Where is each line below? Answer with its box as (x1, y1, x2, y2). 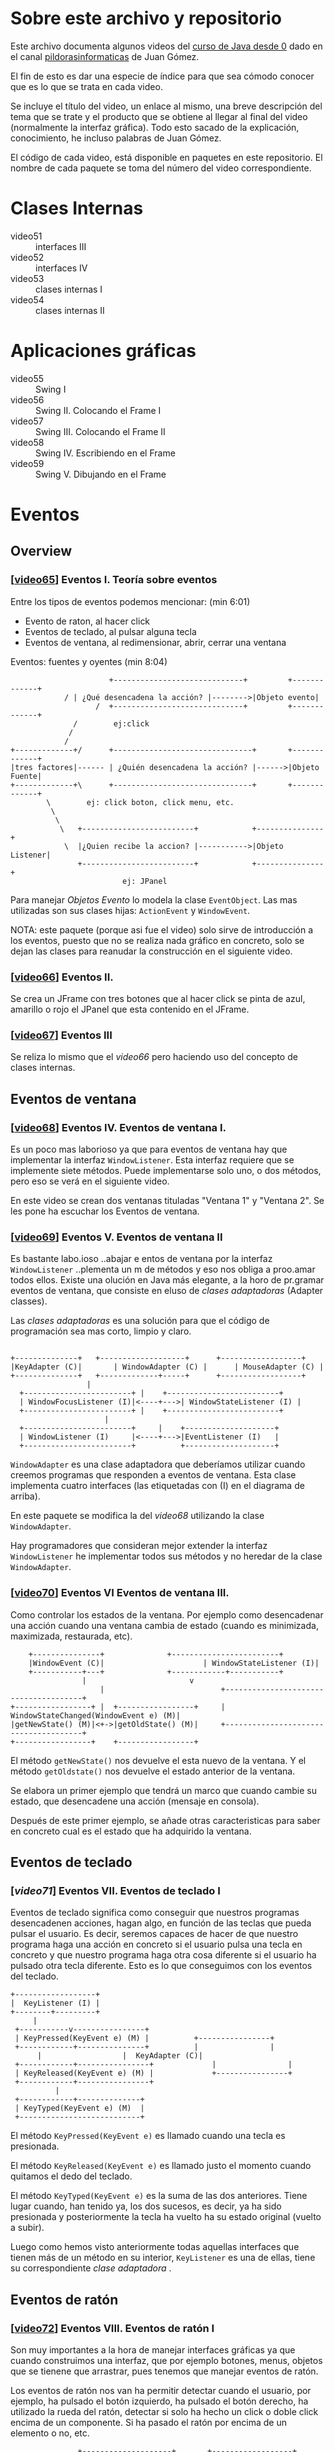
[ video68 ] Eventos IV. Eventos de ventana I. (10, 1120, 227, 1134)
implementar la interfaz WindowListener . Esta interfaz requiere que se (10, 1153, 295, 1166)
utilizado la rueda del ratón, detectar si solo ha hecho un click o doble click (10, 2405, 319, 2417)
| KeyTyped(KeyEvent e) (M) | (14, 2103, 145, 2114)
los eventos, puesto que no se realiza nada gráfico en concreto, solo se (10, 934, 305, 946)
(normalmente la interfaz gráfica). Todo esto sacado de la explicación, (10, 121, 300, 133)
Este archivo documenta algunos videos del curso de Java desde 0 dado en (10, 40, 323, 52)
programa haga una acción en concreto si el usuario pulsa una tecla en (10, 1938, 303, 1951)
